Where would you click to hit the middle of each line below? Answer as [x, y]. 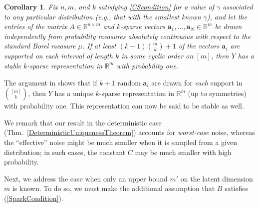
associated [238, 6]
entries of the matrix [36, 26]
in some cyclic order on [157, 56]
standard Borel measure [40, 46]
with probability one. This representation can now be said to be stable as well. [124, 106]
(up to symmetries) [217, 93]
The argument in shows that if [51, 82]
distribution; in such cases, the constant [65, 152]
